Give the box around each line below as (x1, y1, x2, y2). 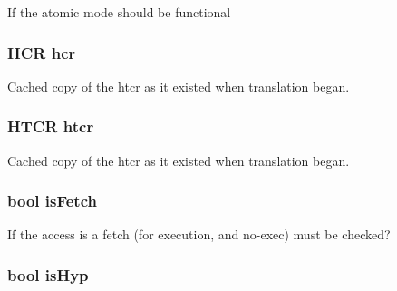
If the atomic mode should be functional (7, 3, 231, 21)
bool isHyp (7, 263, 89, 286)
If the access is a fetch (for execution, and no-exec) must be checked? (7, 225, 391, 244)
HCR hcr (7, 41, 76, 63)
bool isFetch (7, 189, 97, 212)
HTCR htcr (7, 115, 94, 138)
